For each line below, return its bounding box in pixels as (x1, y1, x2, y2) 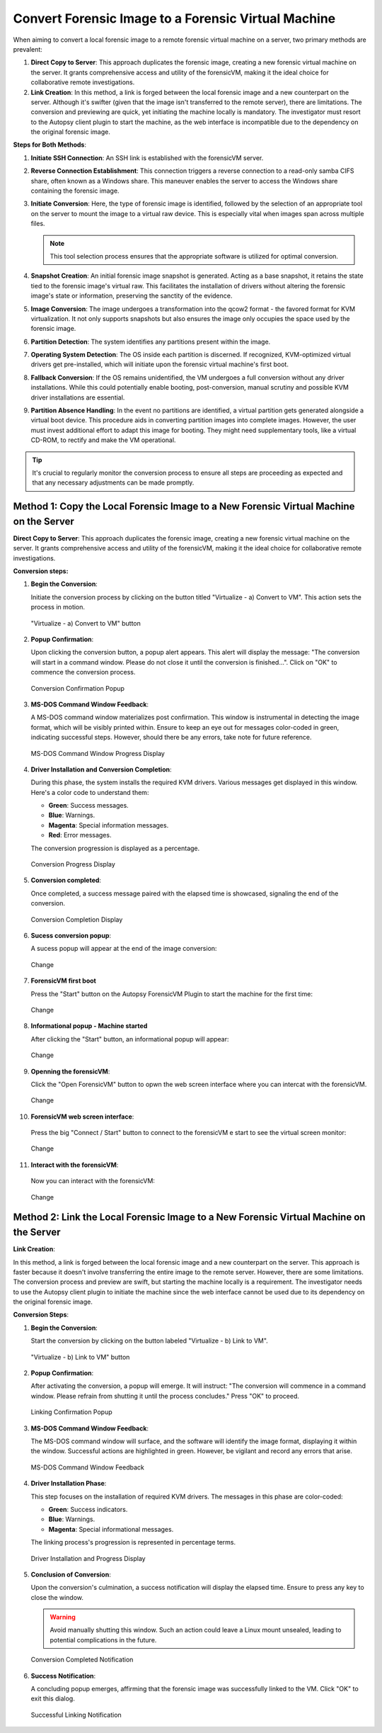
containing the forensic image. (30, 186, 120, 195)
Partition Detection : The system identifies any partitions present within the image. (30, 337, 271, 346)
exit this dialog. (30, 1694, 76, 1703)
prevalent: (13, 45, 42, 53)
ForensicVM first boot (30, 976, 97, 985)
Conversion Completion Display (30, 915, 123, 924)
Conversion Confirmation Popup (30, 684, 125, 692)
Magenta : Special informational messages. (48, 1525, 174, 1533)
